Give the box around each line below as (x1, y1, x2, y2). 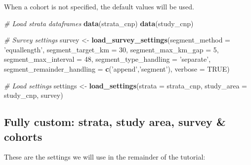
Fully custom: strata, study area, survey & (4, 114, 226, 129)
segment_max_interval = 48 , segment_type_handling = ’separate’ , (4, 54, 211, 64)
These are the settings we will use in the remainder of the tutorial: (4, 152, 206, 162)
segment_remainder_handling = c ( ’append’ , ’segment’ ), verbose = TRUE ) (4, 63, 230, 74)
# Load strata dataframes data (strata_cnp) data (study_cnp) (4, 18, 194, 28)
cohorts (4, 128, 42, 144)
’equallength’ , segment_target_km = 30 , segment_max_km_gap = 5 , (4, 44, 219, 54)
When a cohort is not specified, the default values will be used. (4, 1, 194, 11)
